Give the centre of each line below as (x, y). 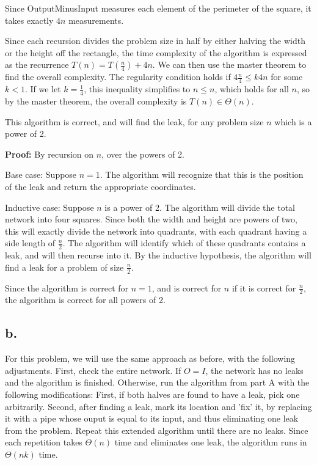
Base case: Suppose (41, 174)
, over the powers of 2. (143, 154)
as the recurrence (37, 64)
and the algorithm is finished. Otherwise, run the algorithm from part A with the (157, 382)
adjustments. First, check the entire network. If (93, 370)
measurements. (96, 20)
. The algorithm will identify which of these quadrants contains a (184, 243)
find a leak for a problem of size (64, 267)
